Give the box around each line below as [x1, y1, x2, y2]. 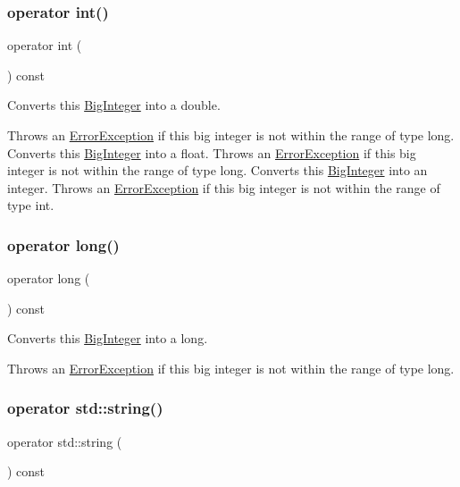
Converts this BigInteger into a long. [7, 329, 208, 348]
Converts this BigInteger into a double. [7, 96, 221, 114]
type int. [7, 196, 54, 214]
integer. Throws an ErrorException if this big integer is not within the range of [7, 178, 440, 197]
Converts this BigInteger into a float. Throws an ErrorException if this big [7, 143, 416, 162]
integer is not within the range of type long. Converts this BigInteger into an [7, 161, 428, 180]
